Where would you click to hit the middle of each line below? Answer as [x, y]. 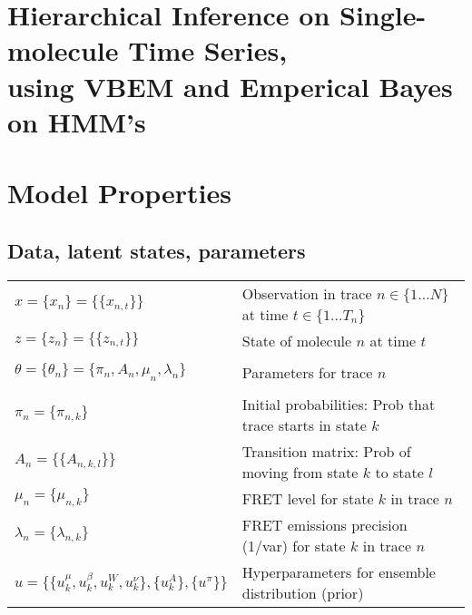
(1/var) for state [294, 545]
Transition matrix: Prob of [326, 451]
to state [399, 472]
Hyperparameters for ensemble [339, 571]
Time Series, [208, 50]
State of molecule [297, 340]
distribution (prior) [303, 592]
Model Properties [119, 193]
